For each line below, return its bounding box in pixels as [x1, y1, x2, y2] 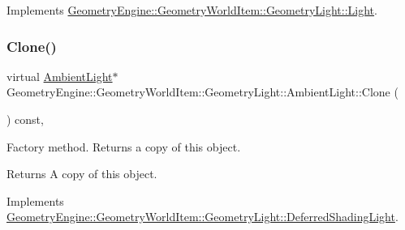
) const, [6, 111, 44, 127]
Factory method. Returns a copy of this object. [6, 138, 241, 155]
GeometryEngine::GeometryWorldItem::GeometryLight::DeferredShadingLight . [6, 208, 399, 225]
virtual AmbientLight [6, 67, 113, 84]
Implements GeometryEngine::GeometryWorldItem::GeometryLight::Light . [6, 2, 377, 18]
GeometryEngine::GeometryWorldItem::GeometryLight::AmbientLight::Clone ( [6, 83, 399, 100]
